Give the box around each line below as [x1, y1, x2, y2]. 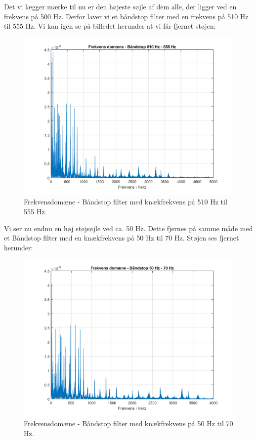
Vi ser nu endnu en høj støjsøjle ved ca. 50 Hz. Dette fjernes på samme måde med [4, 223, 253, 233]
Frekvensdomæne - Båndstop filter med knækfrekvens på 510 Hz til [24, 197, 227, 207]
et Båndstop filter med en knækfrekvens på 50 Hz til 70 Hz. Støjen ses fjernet [4, 233, 239, 243]
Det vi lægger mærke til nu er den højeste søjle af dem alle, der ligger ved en [4, 1, 237, 11]
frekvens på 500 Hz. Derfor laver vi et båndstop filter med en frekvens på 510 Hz [4, 11, 249, 21]
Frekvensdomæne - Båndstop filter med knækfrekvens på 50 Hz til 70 [24, 418, 233, 428]
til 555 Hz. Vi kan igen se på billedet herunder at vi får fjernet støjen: [4, 21, 216, 31]
